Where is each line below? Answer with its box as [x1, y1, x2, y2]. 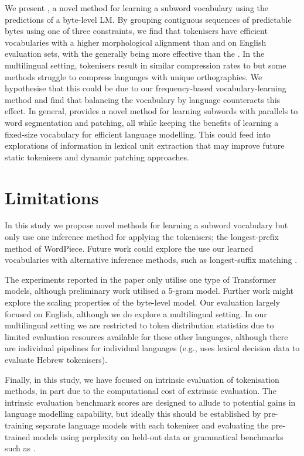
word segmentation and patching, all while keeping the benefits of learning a [5, 116, 279, 128]
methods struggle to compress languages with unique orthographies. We [5, 70, 262, 83]
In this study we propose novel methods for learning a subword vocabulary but [5, 219, 288, 231]
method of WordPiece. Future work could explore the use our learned [5, 242, 254, 254]
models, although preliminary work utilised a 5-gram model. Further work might [5, 284, 293, 297]
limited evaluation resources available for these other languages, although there [5, 330, 288, 342]
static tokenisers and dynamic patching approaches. [5, 150, 189, 163]
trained [5, 430, 30, 443]
